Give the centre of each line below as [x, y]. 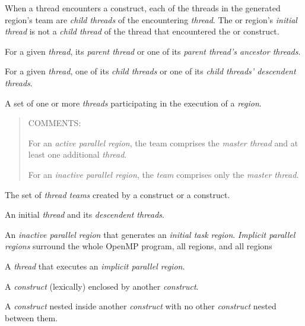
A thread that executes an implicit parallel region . [95, 266]
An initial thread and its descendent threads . [85, 214]
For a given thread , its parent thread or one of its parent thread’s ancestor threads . [153, 51]
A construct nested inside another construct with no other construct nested [141, 306]
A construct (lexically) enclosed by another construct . [102, 286]
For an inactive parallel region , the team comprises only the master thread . [163, 174]
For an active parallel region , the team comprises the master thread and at [163, 142]
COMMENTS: [55, 123]
